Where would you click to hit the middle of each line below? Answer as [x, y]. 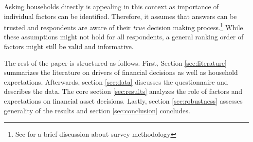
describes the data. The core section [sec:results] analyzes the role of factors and [123, 91]
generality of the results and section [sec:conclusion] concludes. [97, 110]
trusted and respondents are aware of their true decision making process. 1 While [124, 27]
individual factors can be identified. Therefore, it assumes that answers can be [120, 16]
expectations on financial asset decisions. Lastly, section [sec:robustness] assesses [123, 101]
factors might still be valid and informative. [69, 46]
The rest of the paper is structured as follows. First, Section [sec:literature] [115, 62]
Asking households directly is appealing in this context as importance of [111, 6]
